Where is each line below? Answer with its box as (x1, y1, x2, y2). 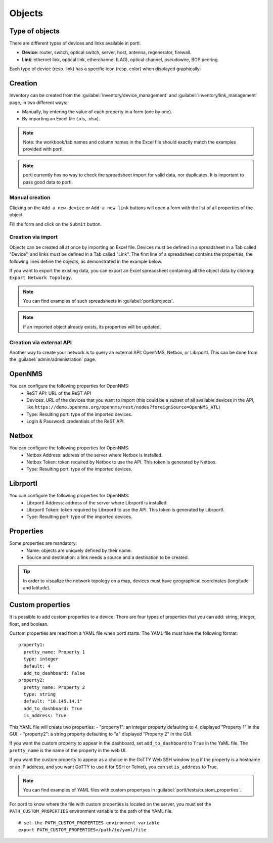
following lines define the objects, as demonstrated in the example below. (9, 258, 163, 264)
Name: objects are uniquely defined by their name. (26, 547, 132, 553)
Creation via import (9, 233, 58, 241)
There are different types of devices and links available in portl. (9, 40, 141, 46)
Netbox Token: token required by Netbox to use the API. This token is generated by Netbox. (26, 459, 217, 465)
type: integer (23, 656, 59, 662)
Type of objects (9, 27, 60, 35)
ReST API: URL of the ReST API (26, 390, 92, 396)
